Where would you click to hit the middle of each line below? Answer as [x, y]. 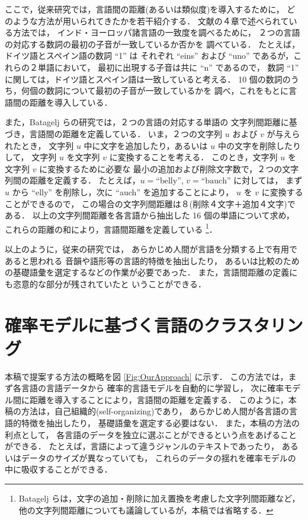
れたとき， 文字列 [39, 145]
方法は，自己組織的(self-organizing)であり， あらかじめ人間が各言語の [155, 411]
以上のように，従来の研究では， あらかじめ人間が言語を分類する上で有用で [151, 248]
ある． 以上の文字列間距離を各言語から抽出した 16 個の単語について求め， [150, 215]
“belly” [169, 181]
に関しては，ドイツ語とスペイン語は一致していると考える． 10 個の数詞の [148, 79]
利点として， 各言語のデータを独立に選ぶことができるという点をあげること [151, 434]
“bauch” [216, 181]
